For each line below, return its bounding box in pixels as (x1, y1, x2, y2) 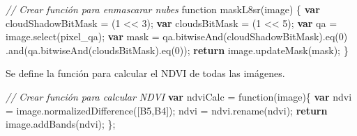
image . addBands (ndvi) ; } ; (6, 117, 116, 131)
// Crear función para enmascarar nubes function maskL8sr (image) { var (6, 2, 320, 16)
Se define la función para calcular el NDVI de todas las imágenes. (6, 66, 285, 80)
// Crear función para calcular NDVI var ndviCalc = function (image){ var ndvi (6, 89, 352, 103)
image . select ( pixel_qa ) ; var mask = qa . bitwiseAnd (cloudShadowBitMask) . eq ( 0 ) (6, 29, 348, 44)
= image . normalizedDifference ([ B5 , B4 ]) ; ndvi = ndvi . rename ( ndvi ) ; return (6, 103, 328, 117)
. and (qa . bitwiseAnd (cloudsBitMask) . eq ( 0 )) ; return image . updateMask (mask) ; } (6, 42, 349, 57)
